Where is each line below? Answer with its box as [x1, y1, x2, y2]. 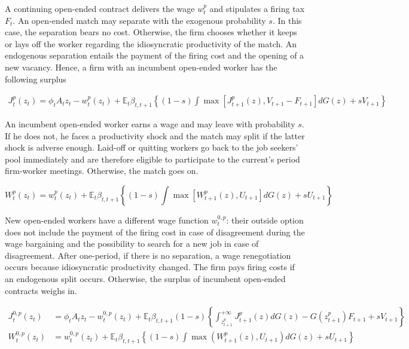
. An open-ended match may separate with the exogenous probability [13, 14, 266, 26]
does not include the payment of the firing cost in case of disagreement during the [5, 225, 305, 238]
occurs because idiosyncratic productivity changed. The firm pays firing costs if [5, 261, 295, 273]
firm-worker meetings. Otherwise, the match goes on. [5, 164, 199, 177]
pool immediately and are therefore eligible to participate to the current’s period [5, 152, 300, 165]
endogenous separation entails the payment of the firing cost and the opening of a [5, 49, 304, 62]
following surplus [5, 72, 66, 85]
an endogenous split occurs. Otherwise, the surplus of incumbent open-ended [5, 272, 286, 284]
